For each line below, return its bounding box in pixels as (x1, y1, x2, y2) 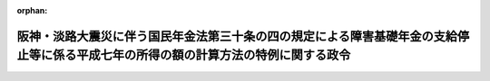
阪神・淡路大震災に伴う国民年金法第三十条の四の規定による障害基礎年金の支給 (16, 28, 458, 44)
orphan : (16, 5, 48, 15)
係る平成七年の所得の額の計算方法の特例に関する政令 (52, 48, 351, 63)
